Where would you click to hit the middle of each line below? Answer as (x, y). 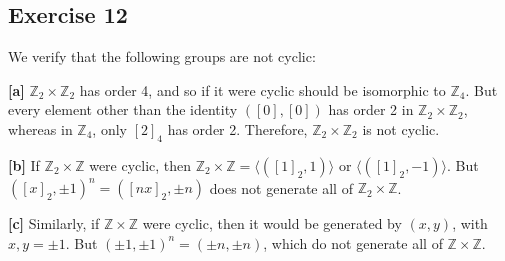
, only (109, 128)
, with (470, 223)
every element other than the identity (123, 109)
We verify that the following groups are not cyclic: (162, 56)
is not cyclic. (401, 128)
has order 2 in (371, 109)
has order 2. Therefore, (237, 128)
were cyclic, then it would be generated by (272, 223)
